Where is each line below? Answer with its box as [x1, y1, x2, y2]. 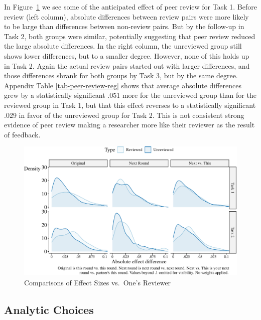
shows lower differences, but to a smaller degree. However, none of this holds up [4, 50, 249, 61]
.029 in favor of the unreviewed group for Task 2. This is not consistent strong [4, 109, 244, 120]
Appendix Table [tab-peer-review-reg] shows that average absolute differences [4, 80, 242, 90]
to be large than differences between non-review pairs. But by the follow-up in [4, 21, 244, 32]
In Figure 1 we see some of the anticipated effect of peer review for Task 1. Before [4, 2, 257, 12]
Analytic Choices [4, 302, 94, 317]
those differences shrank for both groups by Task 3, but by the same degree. [4, 70, 238, 81]
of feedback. [4, 129, 41, 139]
